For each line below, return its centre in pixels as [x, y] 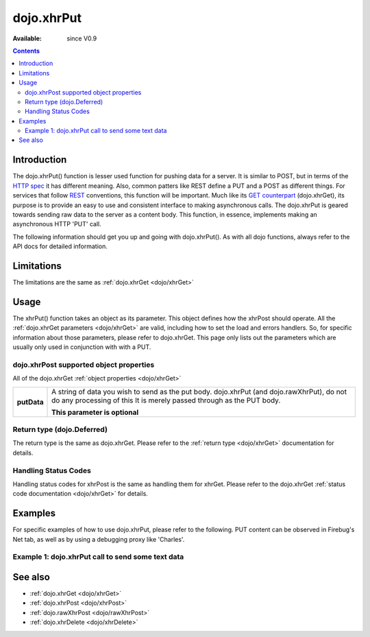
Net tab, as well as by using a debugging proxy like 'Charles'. [99, 539]
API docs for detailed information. [60, 246]
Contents [26, 51]
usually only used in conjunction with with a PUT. [82, 347]
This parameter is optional [95, 412]
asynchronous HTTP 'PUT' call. [57, 224]
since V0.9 [82, 38]
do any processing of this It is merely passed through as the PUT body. [166, 400]
